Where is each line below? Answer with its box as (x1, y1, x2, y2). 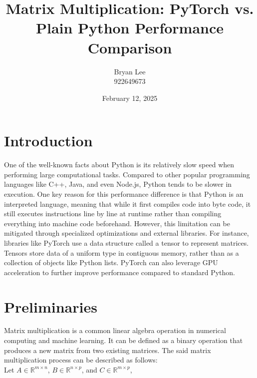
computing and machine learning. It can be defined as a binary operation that (4, 335, 243, 346)
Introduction (4, 130, 93, 151)
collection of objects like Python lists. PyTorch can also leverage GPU (4, 257, 218, 268)
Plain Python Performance (35, 17, 224, 38)
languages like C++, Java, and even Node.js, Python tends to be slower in (4, 179, 232, 189)
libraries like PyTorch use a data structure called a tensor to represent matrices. (4, 237, 249, 248)
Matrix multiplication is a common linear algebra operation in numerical (4, 325, 226, 336)
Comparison (87, 37, 172, 57)
